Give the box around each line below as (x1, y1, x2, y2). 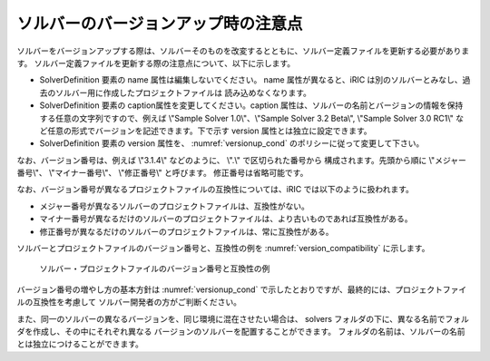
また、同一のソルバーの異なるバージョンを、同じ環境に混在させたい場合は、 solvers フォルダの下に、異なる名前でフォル (16, 313, 469, 324)
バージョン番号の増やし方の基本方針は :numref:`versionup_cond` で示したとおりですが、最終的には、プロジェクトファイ (16, 284, 467, 295)
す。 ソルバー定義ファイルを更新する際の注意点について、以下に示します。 (16, 57, 296, 68)
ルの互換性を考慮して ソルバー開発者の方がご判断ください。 (16, 297, 242, 307)
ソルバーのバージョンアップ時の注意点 (16, 14, 303, 34)
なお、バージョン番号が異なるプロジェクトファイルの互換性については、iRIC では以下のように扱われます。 (16, 184, 415, 195)
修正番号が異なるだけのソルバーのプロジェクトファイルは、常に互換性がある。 (39, 226, 334, 237)
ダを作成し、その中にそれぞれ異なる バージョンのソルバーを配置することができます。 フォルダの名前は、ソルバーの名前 (16, 326, 465, 337)
